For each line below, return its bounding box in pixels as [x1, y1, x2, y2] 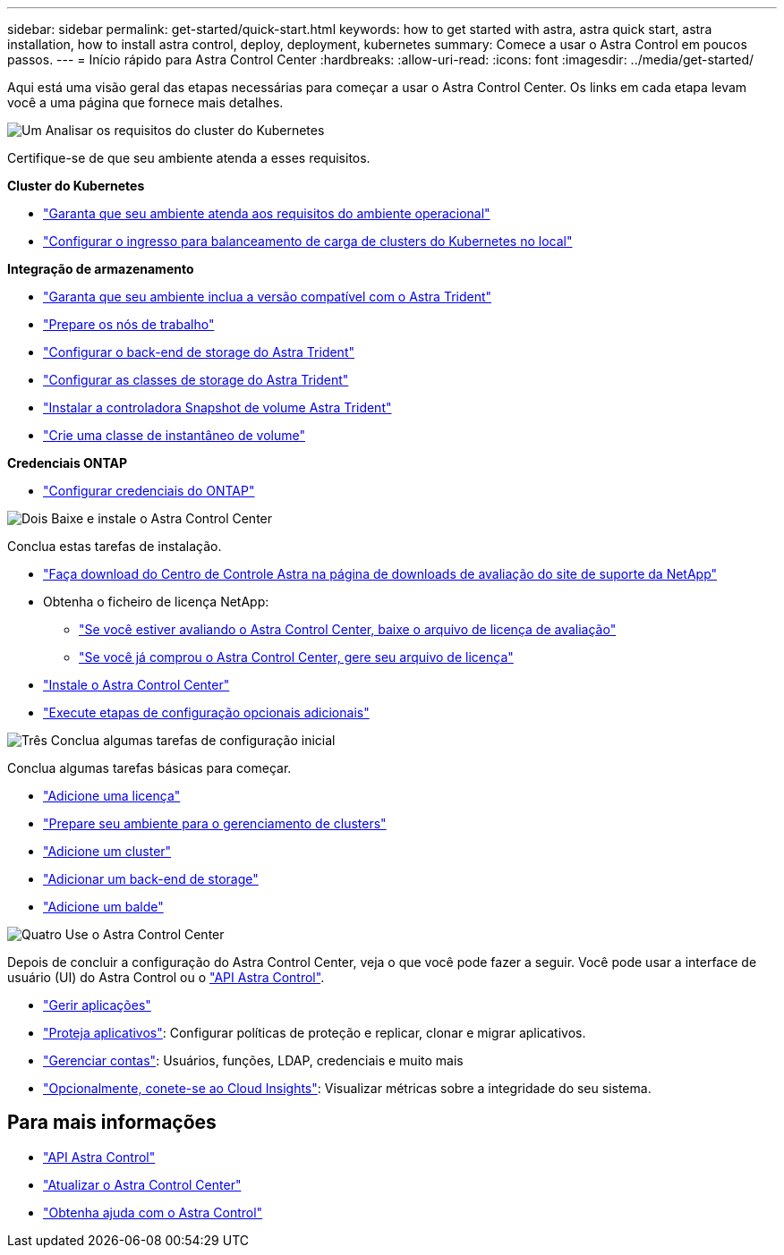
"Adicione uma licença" [43, 788, 181, 803]
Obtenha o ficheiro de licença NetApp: [43, 594, 269, 609]
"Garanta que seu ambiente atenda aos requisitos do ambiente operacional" [43, 206, 490, 221]
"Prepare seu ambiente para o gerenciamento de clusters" [43, 816, 387, 831]
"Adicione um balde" [43, 899, 164, 914]
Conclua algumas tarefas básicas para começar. [7, 760, 292, 776]
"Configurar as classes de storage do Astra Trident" [43, 372, 349, 387]
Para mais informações [7, 1111, 217, 1134]
